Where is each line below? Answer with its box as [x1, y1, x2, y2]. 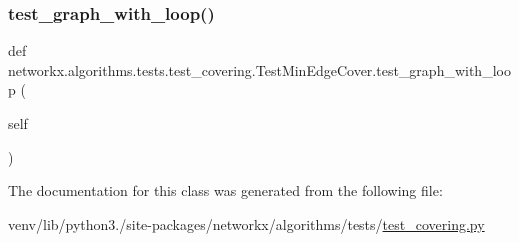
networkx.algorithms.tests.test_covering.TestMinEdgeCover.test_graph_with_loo [8, 59, 511, 80]
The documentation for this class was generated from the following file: [8, 180, 443, 201]
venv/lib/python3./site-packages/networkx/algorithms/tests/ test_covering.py [8, 213, 485, 234]
